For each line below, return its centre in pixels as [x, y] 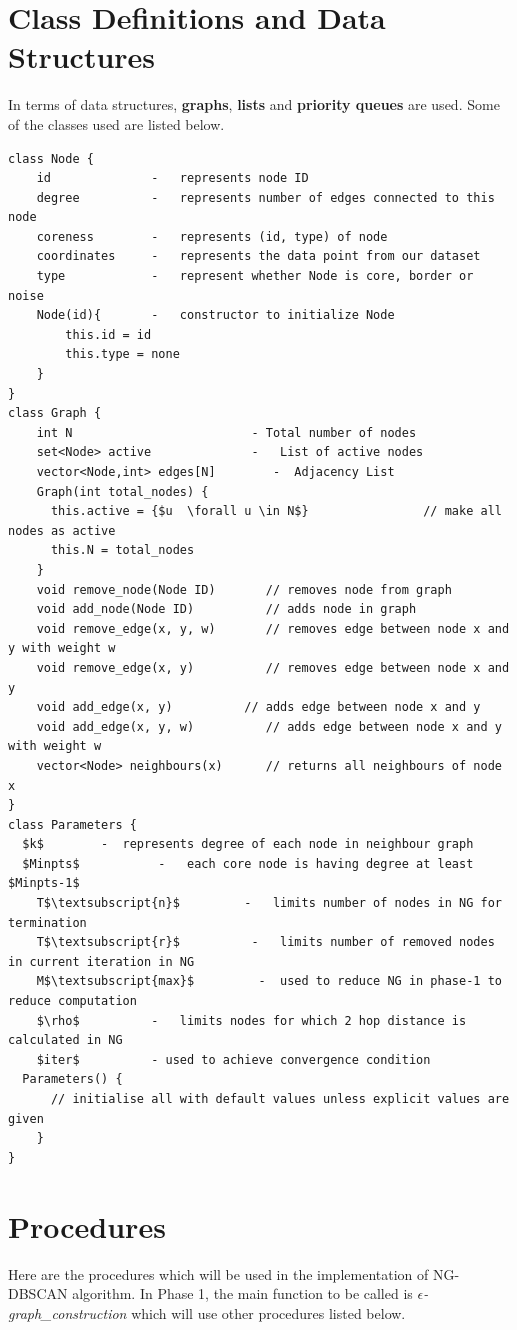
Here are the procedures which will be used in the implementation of [218, 1273]
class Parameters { [72, 824]
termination [47, 922]
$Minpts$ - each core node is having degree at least [248, 863]
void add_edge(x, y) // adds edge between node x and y [258, 707]
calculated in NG [65, 1040]
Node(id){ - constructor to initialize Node [215, 315]
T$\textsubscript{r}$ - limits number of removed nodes [265, 942]
